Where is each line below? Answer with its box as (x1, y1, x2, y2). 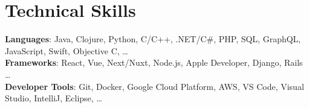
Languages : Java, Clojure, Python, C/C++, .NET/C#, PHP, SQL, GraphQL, (5, 33, 301, 45)
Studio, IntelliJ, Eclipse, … (5, 92, 102, 104)
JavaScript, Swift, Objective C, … (5, 44, 128, 57)
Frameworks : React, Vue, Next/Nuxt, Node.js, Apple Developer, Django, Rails (5, 56, 303, 69)
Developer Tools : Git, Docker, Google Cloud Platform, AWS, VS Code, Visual (5, 80, 304, 92)
